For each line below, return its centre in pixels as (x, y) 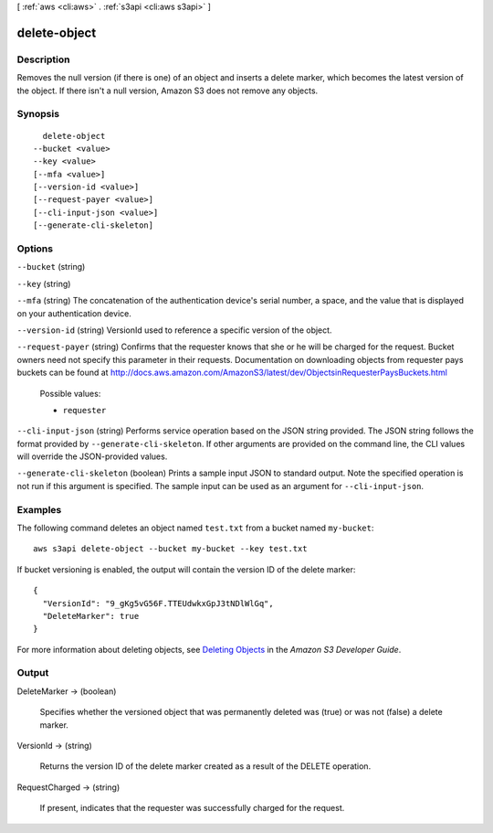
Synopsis (38, 114)
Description (43, 59)
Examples (39, 509)
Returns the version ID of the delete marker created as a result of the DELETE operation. (205, 766)
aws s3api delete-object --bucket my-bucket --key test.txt (170, 549)
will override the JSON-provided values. (92, 456)
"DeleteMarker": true (91, 616)
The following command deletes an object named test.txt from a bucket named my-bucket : (195, 528)
